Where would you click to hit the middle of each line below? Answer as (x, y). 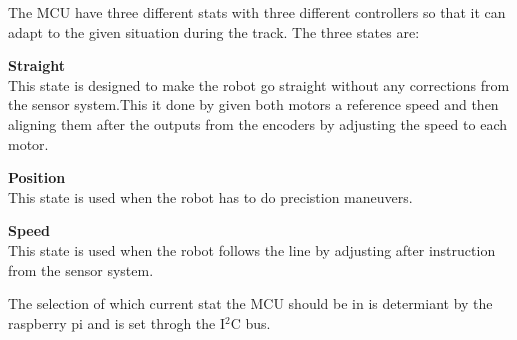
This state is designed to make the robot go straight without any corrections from (259, 84)
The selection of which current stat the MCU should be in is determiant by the (250, 303)
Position (37, 177)
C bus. (250, 322)
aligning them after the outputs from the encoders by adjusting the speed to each (257, 123)
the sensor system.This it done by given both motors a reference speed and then (253, 104)
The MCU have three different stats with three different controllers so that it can (257, 12)
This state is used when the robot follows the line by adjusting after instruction (252, 249)
